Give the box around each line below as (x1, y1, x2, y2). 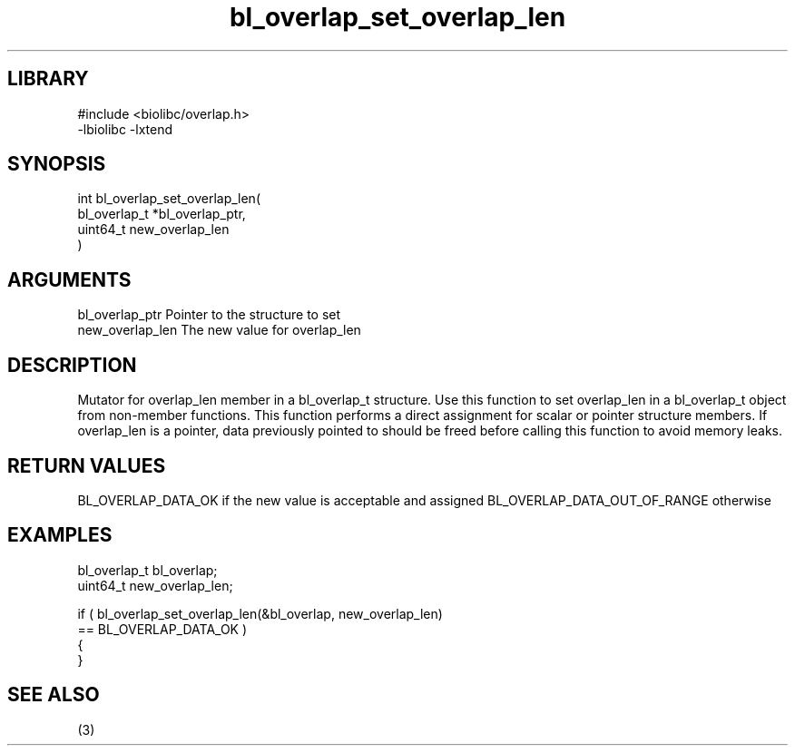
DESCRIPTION (7, 353, 137, 376)
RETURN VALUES (7, 454, 166, 477)
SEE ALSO (7, 683, 100, 707)
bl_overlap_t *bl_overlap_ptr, (77, 206, 246, 222)
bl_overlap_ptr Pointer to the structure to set (77, 307, 341, 323)
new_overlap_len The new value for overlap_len (77, 322, 361, 338)
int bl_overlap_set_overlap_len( (77, 191, 260, 207)
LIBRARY (7, 67, 89, 91)
